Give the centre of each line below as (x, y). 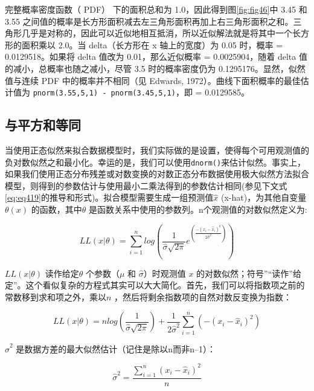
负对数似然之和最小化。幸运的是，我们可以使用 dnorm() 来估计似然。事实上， (155, 162)
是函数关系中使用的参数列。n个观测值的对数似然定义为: (198, 209)
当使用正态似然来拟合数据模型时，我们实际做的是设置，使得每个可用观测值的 (157, 150)
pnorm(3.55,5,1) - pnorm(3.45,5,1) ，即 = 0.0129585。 (141, 92)
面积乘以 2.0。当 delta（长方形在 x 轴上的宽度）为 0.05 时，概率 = (152, 44)
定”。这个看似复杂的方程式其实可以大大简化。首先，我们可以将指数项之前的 (155, 285)
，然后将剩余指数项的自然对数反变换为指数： (203, 296)
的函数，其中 (56, 209)
